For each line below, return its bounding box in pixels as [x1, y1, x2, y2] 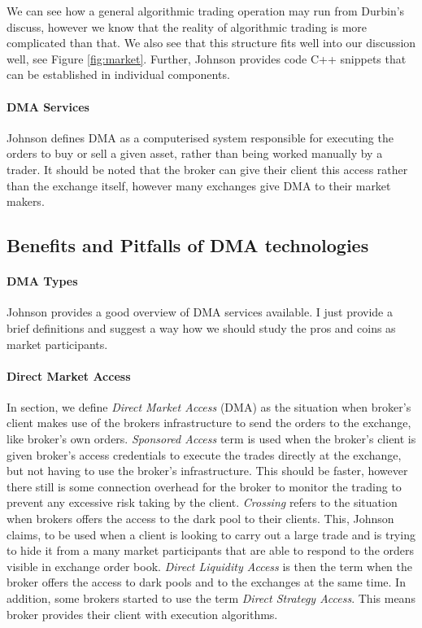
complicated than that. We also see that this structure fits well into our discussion [7, 34, 416, 51]
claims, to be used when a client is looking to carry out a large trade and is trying [7, 526, 415, 543]
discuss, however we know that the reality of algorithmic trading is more [7, 18, 368, 35]
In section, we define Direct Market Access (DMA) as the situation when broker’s [7, 398, 411, 415]
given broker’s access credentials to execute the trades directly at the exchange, [7, 446, 402, 463]
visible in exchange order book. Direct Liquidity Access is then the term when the [7, 557, 413, 574]
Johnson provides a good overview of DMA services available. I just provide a [7, 303, 393, 321]
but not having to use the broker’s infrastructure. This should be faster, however [7, 462, 408, 479]
